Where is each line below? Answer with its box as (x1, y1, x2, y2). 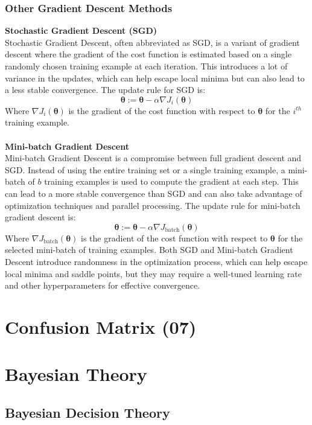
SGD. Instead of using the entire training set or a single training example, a (5, 163, 285, 176)
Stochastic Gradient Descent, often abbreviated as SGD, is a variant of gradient (5, 36, 300, 48)
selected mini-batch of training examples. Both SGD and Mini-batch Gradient (5, 243, 293, 256)
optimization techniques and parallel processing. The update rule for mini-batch (5, 199, 301, 211)
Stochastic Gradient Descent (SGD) (5, 24, 157, 37)
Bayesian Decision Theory (5, 403, 170, 421)
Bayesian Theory (5, 362, 147, 386)
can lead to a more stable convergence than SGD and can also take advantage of (5, 187, 302, 199)
